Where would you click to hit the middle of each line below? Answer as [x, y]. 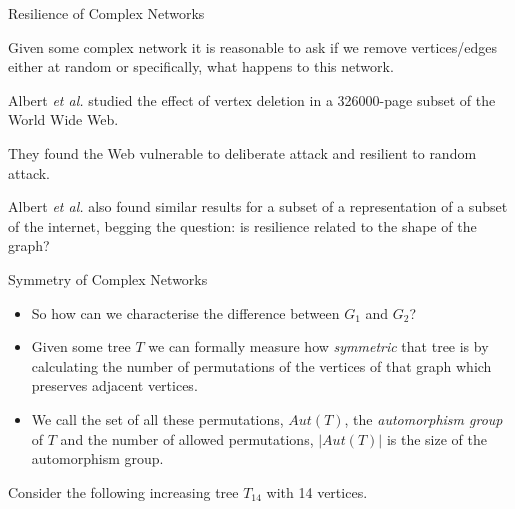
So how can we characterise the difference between [185, 312]
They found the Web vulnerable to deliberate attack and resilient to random [242, 152]
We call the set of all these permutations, [157, 418]
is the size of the [436, 438]
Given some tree [81, 346]
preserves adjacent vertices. [114, 385]
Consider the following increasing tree [123, 491]
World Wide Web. [63, 119]
